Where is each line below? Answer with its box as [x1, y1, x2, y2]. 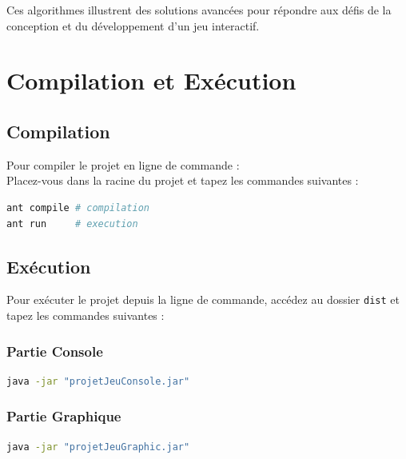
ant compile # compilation [6, 202, 149, 214]
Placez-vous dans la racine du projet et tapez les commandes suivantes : [6, 172, 359, 189]
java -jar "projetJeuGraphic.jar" [6, 441, 190, 453]
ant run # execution [6, 218, 138, 229]
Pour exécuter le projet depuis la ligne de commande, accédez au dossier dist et [6, 291, 400, 308]
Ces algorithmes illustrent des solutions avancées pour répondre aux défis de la [6, 2, 392, 18]
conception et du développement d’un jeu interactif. [6, 17, 260, 34]
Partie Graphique [6, 406, 121, 426]
